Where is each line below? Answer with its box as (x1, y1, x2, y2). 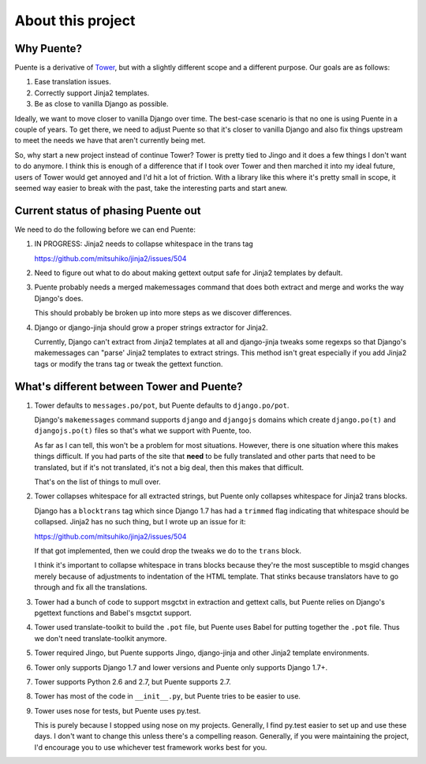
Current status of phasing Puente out (14, 203, 201, 217)
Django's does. (34, 293, 84, 303)
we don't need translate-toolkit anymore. (34, 633, 167, 643)
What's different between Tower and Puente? (14, 379, 244, 393)
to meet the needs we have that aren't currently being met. (14, 136, 206, 145)
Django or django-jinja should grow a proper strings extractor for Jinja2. (34, 322, 268, 332)
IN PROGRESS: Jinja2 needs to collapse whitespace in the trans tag (34, 239, 254, 248)
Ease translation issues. (34, 77, 111, 87)
